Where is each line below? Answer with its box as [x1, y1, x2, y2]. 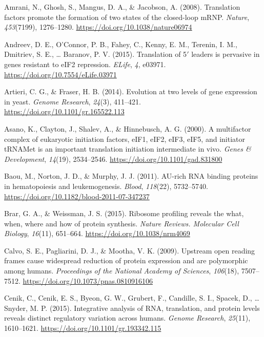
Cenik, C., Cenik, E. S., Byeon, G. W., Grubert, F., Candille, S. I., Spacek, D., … [4, 292, 259, 303]
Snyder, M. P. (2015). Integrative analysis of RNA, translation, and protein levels [4, 302, 260, 313]
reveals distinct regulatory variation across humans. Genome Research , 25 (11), [4, 312, 251, 323]
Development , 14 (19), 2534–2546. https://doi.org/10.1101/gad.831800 [4, 153, 222, 164]
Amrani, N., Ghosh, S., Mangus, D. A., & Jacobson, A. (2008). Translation [4, 2, 240, 12]
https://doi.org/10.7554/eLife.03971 [4, 69, 117, 79]
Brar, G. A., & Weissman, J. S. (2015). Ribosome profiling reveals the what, [4, 208, 244, 219]
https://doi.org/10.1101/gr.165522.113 [4, 106, 125, 117]
